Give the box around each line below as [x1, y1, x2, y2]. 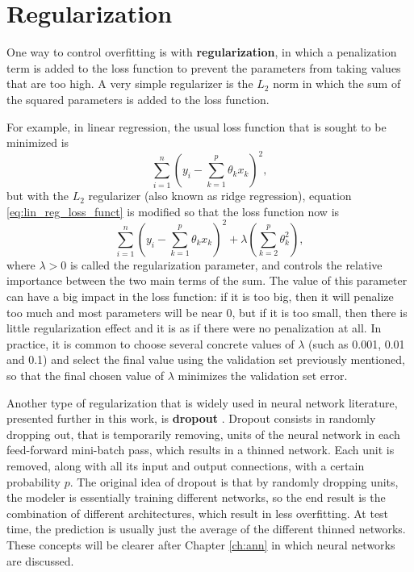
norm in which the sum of [273, 75, 401, 92]
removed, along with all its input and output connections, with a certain [6, 457, 365, 474]
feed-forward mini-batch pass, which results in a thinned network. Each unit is [6, 441, 395, 458]
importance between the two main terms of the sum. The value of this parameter [6, 272, 408, 289]
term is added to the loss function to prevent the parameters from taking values [6, 59, 401, 76]
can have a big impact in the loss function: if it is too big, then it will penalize [6, 288, 394, 305]
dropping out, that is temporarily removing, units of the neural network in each [6, 425, 400, 442]
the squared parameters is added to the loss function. [6, 90, 270, 107]
